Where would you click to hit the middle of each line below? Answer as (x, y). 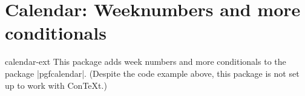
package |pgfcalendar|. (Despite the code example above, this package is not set (152, 73)
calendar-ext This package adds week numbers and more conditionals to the (146, 61)
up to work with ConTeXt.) (56, 85)
